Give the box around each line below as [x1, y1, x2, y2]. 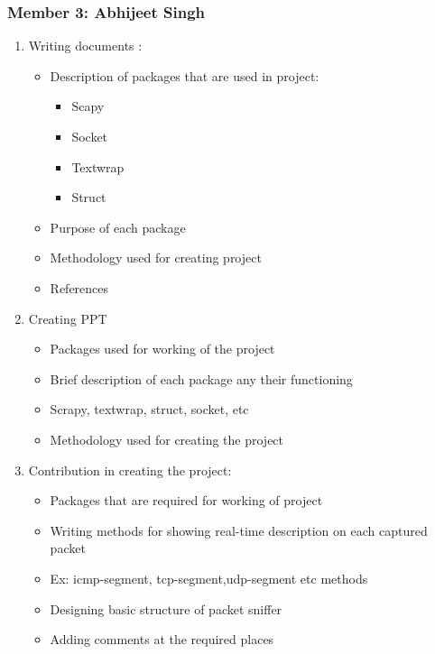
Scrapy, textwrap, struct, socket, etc [50, 400, 249, 419]
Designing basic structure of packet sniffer [50, 599, 282, 618]
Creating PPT [28, 309, 107, 327]
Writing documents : [28, 36, 143, 55]
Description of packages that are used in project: [50, 66, 319, 85]
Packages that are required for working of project [50, 491, 323, 510]
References [50, 278, 109, 297]
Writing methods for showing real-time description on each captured [50, 520, 428, 539]
